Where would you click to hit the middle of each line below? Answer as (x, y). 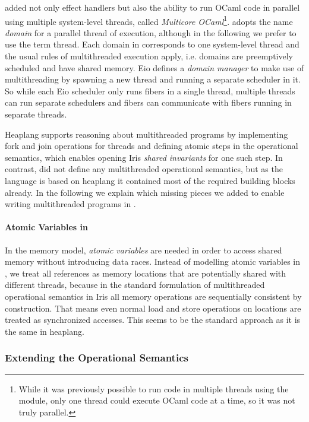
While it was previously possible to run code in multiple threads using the (154, 388)
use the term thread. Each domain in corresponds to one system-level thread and (152, 44)
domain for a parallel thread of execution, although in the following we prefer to (151, 32)
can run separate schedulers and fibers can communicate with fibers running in (148, 102)
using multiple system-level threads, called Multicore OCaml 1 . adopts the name (149, 20)
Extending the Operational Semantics (97, 358)
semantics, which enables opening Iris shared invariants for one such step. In (144, 157)
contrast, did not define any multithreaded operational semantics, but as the (144, 169)
